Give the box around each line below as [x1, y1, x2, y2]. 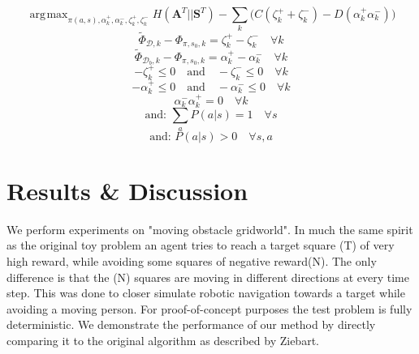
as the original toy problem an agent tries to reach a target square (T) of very [6, 237, 395, 254]
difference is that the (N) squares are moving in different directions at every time [6, 268, 409, 285]
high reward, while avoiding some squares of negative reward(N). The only [6, 252, 377, 269]
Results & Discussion [6, 173, 248, 207]
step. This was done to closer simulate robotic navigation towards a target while [6, 284, 405, 301]
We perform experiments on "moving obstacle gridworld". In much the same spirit [6, 220, 413, 237]
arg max [29, 9, 68, 20]
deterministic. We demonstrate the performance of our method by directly [6, 316, 376, 333]
